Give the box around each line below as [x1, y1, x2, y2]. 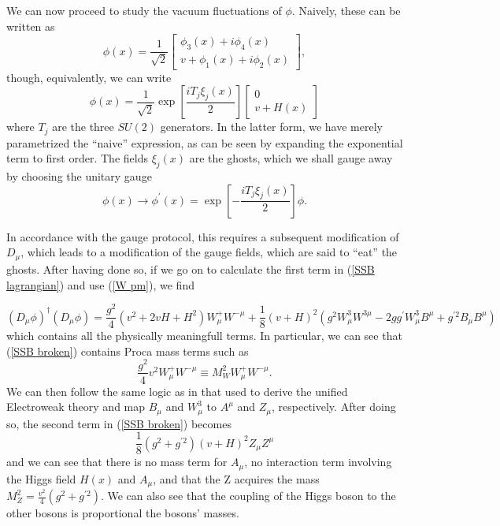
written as [6, 17, 55, 34]
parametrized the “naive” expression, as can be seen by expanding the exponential [6, 134, 403, 151]
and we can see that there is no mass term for [6, 453, 228, 470]
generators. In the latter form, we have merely [160, 118, 383, 135]
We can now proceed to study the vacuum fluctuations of [6, 2, 282, 18]
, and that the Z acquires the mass [153, 470, 320, 487]
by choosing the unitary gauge [6, 168, 152, 185]
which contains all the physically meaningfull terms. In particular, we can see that [6, 327, 402, 344]
